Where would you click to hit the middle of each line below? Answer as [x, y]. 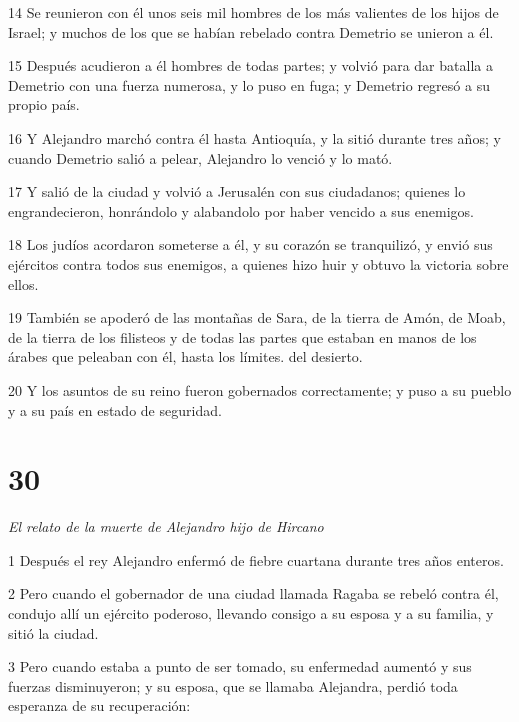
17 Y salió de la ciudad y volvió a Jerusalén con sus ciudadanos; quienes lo [237, 191]
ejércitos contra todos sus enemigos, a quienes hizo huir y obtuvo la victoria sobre [258, 263]
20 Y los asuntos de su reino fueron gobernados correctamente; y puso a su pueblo [260, 389]
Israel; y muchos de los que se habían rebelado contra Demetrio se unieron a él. [251, 31]
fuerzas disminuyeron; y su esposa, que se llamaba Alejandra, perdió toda [233, 685]
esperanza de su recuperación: [99, 705]
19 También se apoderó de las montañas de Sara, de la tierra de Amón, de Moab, [257, 317]
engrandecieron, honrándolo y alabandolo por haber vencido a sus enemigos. [241, 210]
